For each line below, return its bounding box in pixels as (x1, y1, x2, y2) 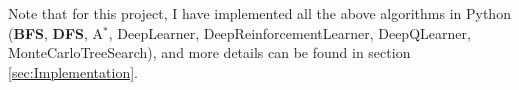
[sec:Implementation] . (8, 61, 138, 82)
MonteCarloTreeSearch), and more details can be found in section (8, 42, 411, 63)
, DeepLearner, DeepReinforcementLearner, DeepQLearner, (108, 22, 471, 43)
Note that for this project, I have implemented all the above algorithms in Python (8, 3, 511, 23)
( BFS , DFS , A (8, 22, 104, 43)
